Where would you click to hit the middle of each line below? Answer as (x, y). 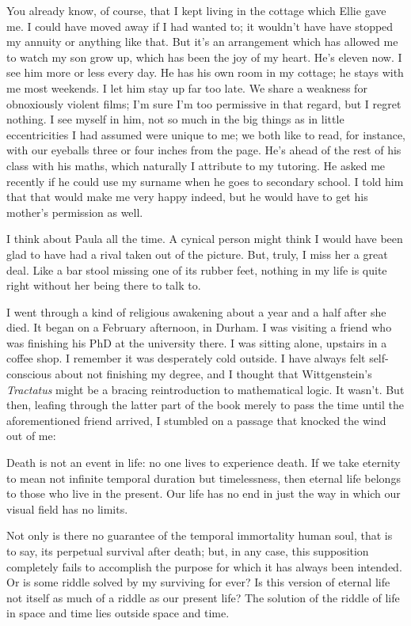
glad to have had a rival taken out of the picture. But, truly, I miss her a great (197, 254)
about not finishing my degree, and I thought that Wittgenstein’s (213, 374)
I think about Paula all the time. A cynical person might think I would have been (205, 239)
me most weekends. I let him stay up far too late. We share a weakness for (187, 87)
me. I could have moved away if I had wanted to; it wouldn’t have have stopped (200, 26)
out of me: (31, 436)
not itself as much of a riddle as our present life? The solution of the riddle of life (203, 597)
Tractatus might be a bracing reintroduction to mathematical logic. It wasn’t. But (205, 389)
